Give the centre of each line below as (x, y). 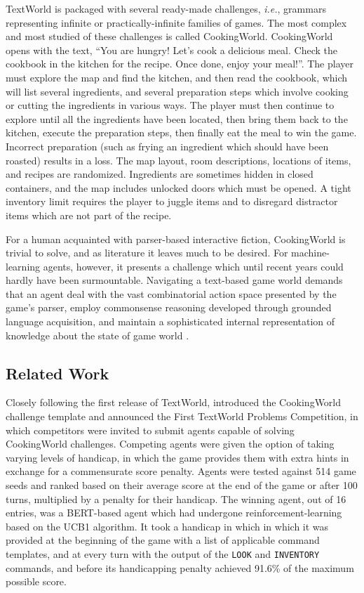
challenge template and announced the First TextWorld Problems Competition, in (182, 416)
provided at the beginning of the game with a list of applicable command (163, 540)
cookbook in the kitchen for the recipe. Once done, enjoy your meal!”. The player (180, 64)
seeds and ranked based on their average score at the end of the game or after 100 (182, 485)
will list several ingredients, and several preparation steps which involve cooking (177, 91)
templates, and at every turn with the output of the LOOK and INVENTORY (163, 553)
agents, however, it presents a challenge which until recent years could (193, 266)
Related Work (58, 373)
